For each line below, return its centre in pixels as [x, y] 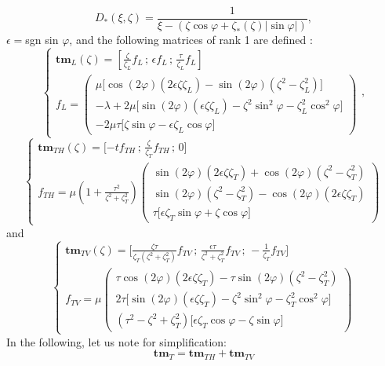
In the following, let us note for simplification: [116, 341]
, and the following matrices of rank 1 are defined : [191, 40]
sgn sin [42, 40]
